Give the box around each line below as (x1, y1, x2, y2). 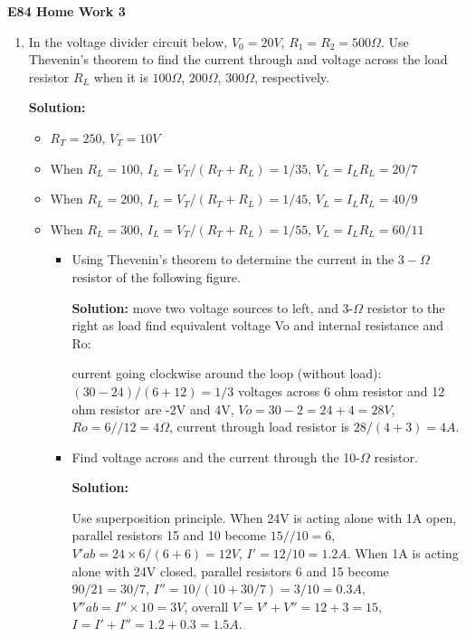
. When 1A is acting (347, 544, 459, 563)
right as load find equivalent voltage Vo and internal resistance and (71, 316, 444, 335)
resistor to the (366, 298, 445, 317)
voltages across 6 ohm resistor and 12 (237, 381, 445, 400)
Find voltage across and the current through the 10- (71, 447, 361, 466)
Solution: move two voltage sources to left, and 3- (71, 298, 354, 317)
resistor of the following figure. (71, 267, 241, 286)
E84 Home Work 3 (7, 2, 126, 20)
